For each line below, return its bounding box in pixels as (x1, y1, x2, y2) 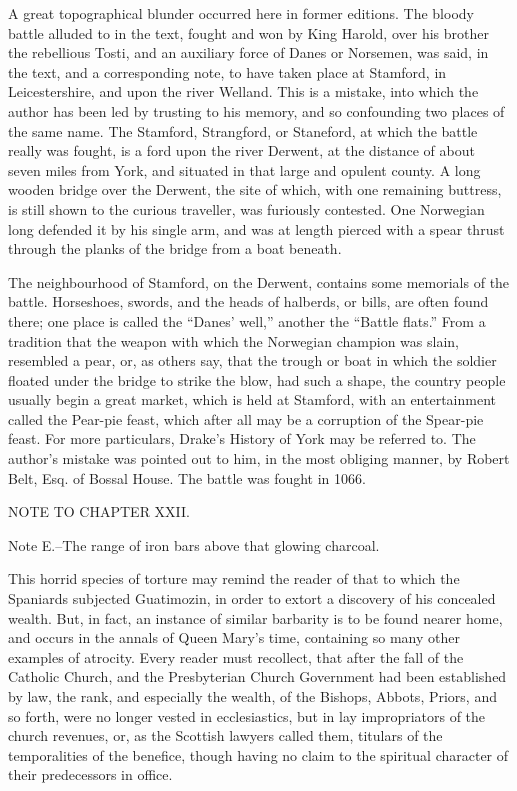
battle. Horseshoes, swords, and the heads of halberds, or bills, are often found (8, 291, 489, 312)
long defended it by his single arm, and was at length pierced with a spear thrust (8, 218, 505, 239)
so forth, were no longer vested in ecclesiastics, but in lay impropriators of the (8, 705, 486, 726)
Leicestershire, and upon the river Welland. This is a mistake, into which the (8, 81, 479, 102)
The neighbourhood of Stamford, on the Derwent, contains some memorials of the (8, 271, 510, 292)
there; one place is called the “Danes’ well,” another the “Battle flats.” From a (8, 310, 486, 331)
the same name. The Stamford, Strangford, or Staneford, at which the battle (8, 120, 478, 141)
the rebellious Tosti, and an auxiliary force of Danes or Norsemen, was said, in (8, 42, 489, 63)
